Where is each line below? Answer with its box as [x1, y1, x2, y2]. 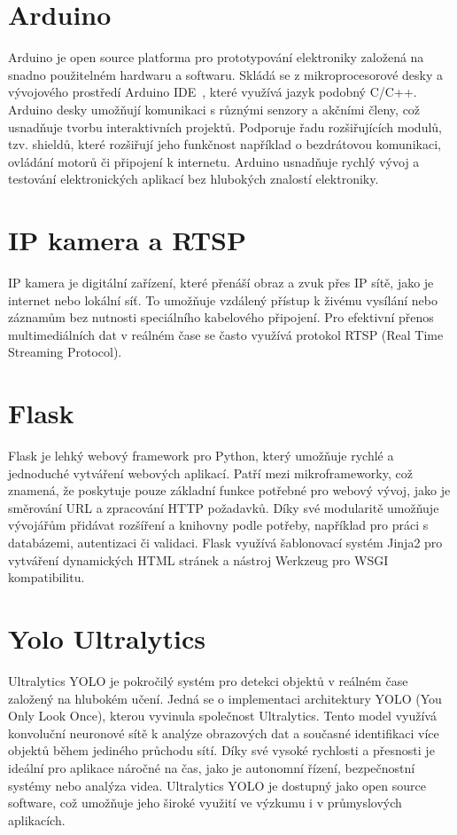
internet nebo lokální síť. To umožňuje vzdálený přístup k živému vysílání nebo [8, 290, 438, 309]
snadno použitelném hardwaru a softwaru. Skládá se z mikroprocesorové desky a [8, 65, 444, 83]
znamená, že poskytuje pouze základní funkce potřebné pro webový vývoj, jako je [8, 481, 451, 500]
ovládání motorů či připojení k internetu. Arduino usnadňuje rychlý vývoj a [8, 152, 420, 170]
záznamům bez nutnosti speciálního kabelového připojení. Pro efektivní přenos [8, 308, 434, 327]
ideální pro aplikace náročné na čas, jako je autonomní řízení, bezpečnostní [8, 758, 415, 776]
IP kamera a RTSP [8, 222, 246, 258]
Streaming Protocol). [8, 343, 122, 361]
